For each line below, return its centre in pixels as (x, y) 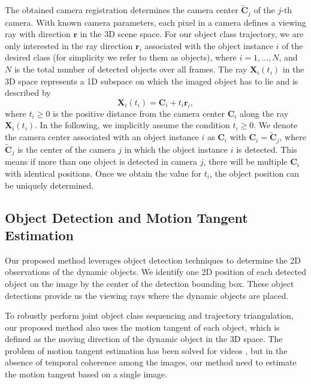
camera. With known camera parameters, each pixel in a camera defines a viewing (155, 22)
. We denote (276, 125)
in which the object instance (176, 149)
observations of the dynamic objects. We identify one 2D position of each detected (155, 272)
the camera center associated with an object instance (102, 137)
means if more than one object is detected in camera (101, 161)
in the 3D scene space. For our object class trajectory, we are (192, 34)
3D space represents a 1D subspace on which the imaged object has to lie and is (152, 81)
